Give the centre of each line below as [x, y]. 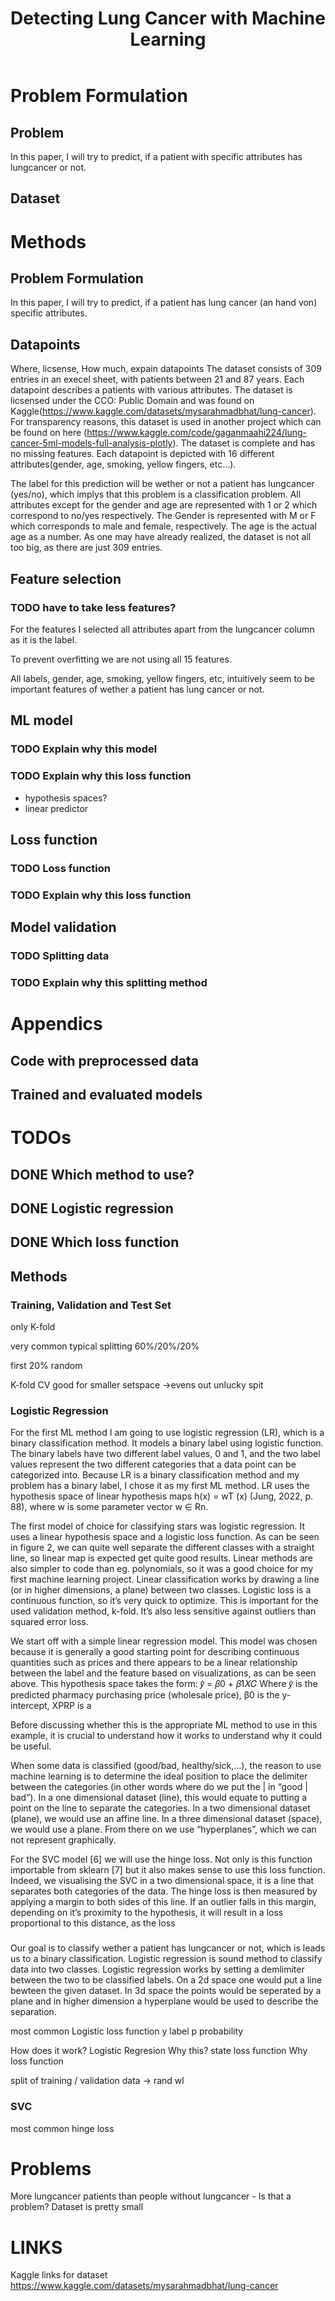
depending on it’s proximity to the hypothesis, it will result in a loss [147, 1913]
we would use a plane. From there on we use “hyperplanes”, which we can [163, 1829]
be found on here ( [49, 433]
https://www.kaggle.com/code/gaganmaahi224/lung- [196, 433]
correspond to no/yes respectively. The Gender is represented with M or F [163, 516]
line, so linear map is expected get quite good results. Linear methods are [161, 1558]
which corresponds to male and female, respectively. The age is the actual [163, 526]
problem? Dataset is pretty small [77, 2207]
